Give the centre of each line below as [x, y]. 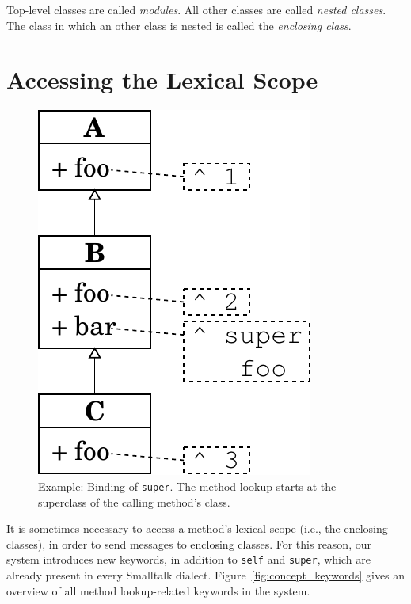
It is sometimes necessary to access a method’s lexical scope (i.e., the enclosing [197, 528]
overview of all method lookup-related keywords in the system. [158, 590]
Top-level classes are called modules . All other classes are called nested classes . [196, 9]
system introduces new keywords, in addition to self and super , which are [188, 559]
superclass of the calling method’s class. [134, 501]
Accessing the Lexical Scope [162, 80]
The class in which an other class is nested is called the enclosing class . [179, 25]
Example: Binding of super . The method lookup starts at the [187, 486]
